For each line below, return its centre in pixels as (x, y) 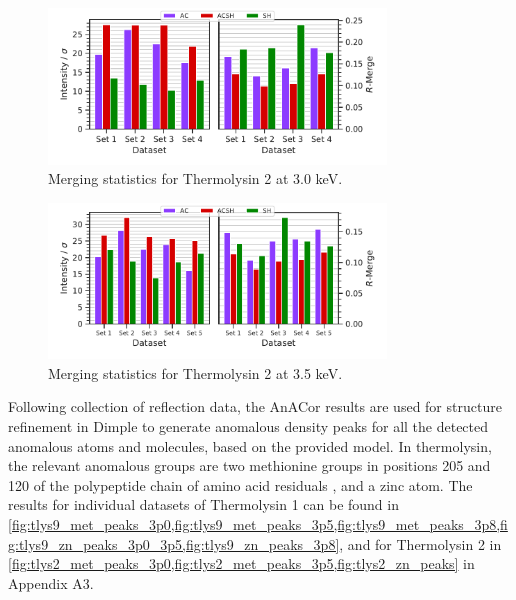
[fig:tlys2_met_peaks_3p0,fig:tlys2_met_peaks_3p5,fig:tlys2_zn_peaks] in (241, 563)
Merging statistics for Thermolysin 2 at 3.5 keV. (195, 372)
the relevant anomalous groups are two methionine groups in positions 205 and (249, 465)
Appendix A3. (51, 582)
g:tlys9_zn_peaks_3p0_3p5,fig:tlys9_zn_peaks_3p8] (174, 543)
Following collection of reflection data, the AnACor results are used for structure (255, 406)
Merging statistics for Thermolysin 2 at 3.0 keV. (195, 178)
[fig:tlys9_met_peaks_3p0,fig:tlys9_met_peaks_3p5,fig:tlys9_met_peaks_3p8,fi (258, 524)
